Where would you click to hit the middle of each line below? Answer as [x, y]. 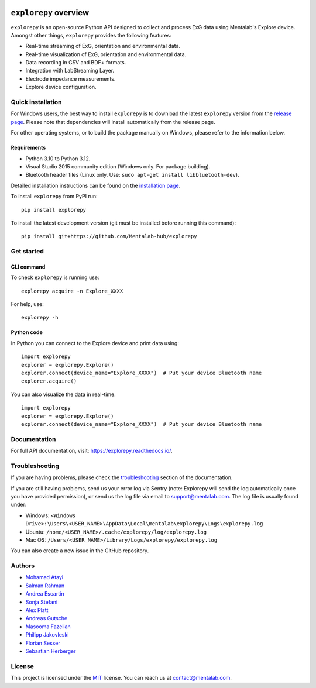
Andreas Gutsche [47, 618]
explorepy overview [50, 13]
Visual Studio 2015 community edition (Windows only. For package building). [118, 166]
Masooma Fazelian [48, 627]
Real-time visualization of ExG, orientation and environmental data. [106, 54]
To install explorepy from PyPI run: [54, 197]
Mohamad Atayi [44, 577]
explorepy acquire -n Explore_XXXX [72, 291]
